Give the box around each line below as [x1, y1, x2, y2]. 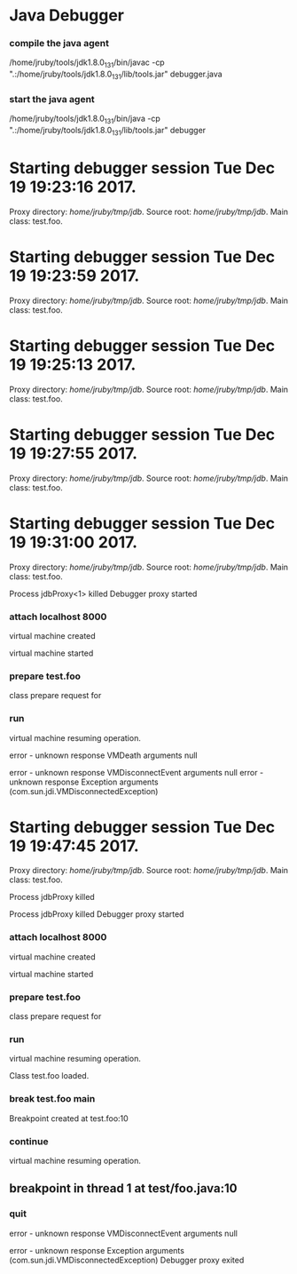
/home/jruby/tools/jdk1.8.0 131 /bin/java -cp [9, 113, 161, 126]
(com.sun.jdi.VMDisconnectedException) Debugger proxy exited [9, 1254, 245, 1265]
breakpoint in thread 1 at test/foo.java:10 [9, 1181, 238, 1196]
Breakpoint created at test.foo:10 [9, 1112, 129, 1124]
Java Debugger [9, 5, 124, 26]
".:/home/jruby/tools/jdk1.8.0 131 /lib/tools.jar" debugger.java [9, 68, 223, 82]
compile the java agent [9, 37, 109, 50]
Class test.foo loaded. [9, 1071, 90, 1081]
